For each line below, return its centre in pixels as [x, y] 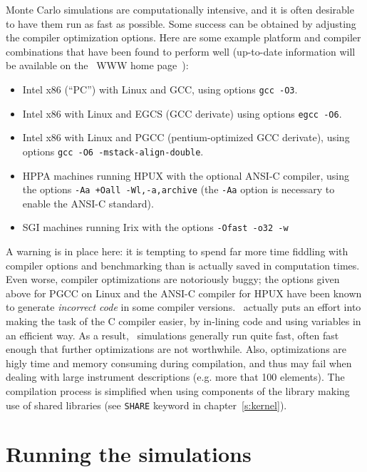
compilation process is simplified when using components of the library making [178, 390]
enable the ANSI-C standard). [88, 203]
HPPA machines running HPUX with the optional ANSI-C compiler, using [186, 175]
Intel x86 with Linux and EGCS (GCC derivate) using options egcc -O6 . [182, 113]
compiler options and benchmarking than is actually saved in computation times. [183, 265]
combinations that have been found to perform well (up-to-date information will [181, 51]
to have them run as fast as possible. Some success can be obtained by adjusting [181, 23]
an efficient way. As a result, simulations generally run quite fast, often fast [172, 335]
